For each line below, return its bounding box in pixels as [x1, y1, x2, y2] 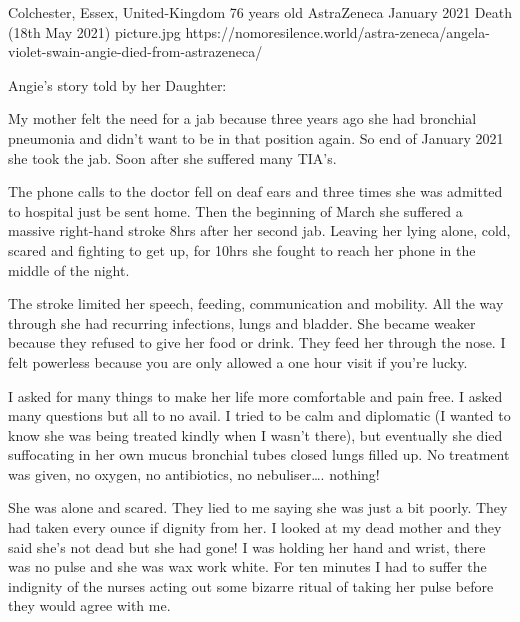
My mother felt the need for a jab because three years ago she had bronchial [8, 108, 477, 129]
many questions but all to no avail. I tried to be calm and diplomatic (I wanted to [8, 405, 511, 426]
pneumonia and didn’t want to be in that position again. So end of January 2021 [8, 127, 504, 148]
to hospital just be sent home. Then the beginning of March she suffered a [8, 200, 463, 221]
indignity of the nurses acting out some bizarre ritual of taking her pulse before [8, 575, 494, 596]
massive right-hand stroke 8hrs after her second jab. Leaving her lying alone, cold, [8, 220, 511, 241]
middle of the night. [8, 259, 130, 280]
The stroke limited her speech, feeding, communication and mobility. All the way [8, 293, 504, 314]
